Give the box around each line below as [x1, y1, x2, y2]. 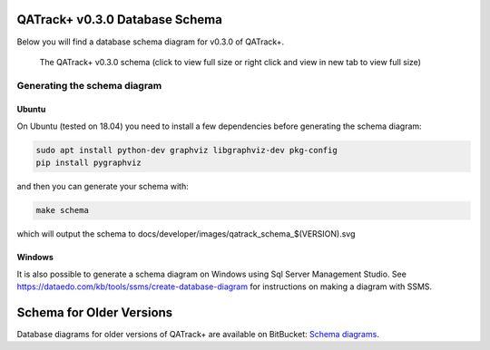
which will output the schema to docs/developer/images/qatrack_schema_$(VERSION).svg [16, 228, 356, 239]
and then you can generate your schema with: [16, 181, 190, 192]
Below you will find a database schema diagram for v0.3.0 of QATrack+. [16, 36, 285, 47]
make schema [35, 205, 90, 216]
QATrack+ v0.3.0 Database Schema [16, 12, 222, 27]
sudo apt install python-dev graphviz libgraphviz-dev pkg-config [35, 145, 338, 155]
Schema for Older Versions [16, 305, 173, 320]
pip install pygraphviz [35, 158, 142, 168]
